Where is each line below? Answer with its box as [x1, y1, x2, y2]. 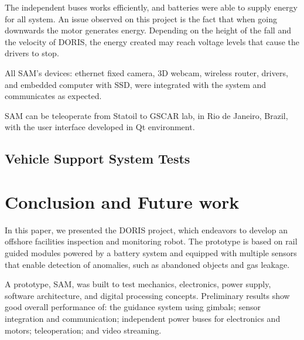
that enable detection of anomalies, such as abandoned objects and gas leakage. [5, 258, 290, 270]
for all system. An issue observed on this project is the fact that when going [5, 12, 277, 25]
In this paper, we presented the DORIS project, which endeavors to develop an [5, 223, 288, 236]
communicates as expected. [5, 90, 102, 102]
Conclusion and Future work [5, 189, 240, 213]
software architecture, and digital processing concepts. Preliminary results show [5, 289, 290, 301]
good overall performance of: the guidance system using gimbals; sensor [5, 301, 261, 313]
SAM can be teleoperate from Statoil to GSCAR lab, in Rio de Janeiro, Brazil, [5, 109, 288, 121]
